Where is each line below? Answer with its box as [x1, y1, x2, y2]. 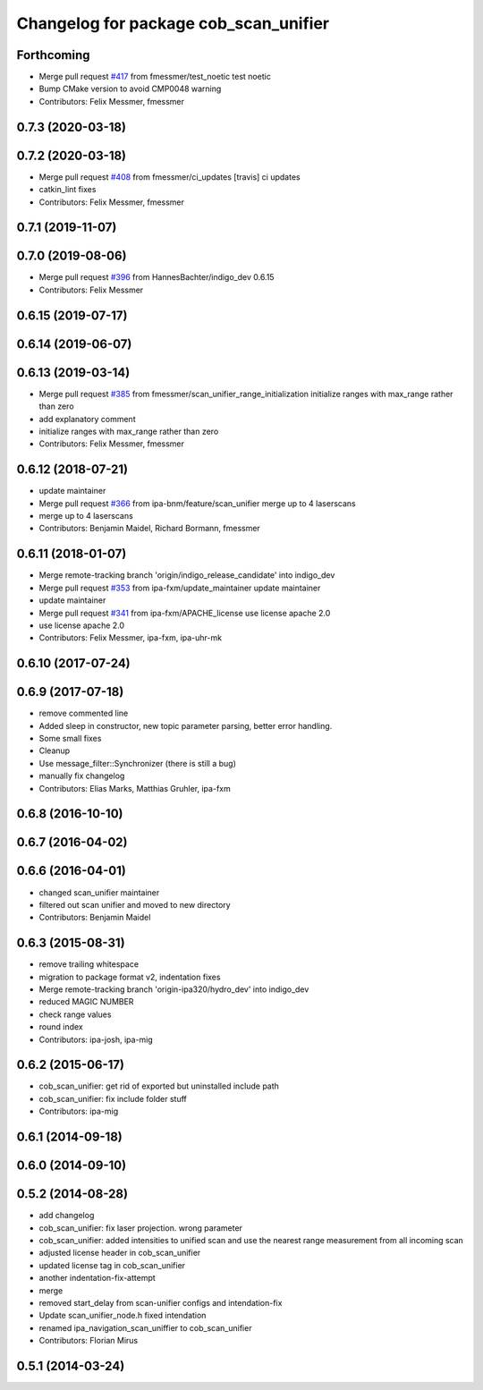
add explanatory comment [38, 413, 136, 424]
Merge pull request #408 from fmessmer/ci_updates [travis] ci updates [38, 171, 301, 182]
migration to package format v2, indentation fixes [38, 971, 221, 982]
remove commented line [38, 708, 129, 719]
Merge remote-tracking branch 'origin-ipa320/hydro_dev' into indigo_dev [38, 984, 309, 995]
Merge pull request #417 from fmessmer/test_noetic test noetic [38, 72, 272, 82]
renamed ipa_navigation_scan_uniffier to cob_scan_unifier [38, 1322, 252, 1333]
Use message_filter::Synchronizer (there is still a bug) [38, 758, 237, 768]
